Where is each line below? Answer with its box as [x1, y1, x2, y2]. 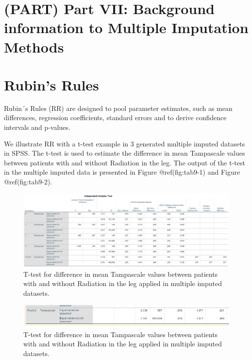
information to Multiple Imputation [4, 18, 249, 37]
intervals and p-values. [4, 122, 70, 132]
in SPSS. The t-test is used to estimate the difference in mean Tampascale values [4, 148, 245, 158]
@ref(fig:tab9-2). [4, 177, 52, 187]
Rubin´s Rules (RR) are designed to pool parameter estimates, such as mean [4, 103, 233, 113]
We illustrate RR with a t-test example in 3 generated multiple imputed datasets [4, 138, 245, 148]
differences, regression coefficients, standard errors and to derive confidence [4, 112, 227, 123]
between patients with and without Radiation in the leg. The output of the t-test [4, 157, 245, 167]
